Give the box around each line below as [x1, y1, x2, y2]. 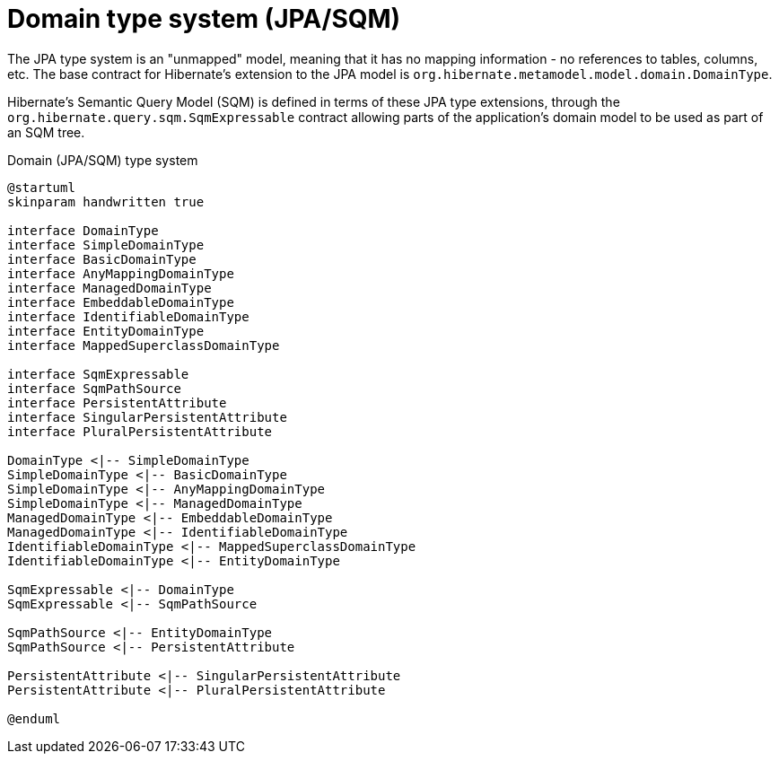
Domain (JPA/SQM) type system [7, 152, 198, 168]
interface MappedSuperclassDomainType [7, 337, 280, 353]
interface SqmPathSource [7, 380, 181, 396]
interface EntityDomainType [7, 323, 205, 338]
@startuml [7, 179, 75, 195]
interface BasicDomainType [7, 251, 197, 267]
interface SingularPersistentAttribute [7, 409, 287, 424]
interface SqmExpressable [7, 366, 189, 381]
